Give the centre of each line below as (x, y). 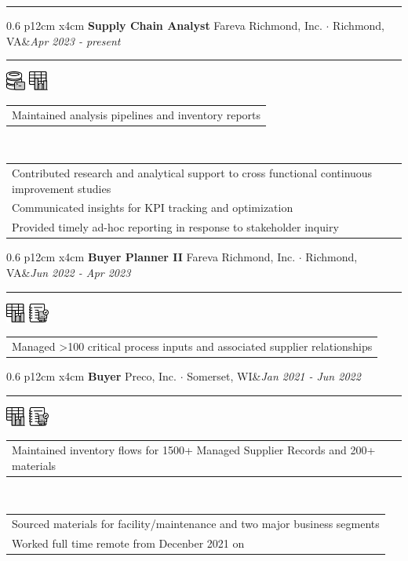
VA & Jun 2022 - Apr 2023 (69, 272)
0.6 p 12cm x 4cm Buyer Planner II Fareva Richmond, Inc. (151, 257)
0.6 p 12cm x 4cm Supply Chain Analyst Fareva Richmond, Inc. (164, 25)
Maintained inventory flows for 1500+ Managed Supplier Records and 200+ (194, 449)
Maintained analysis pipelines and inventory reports (137, 114)
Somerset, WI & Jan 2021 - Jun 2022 (274, 375)
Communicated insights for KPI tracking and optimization (153, 208)
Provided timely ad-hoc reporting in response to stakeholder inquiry (175, 227)
